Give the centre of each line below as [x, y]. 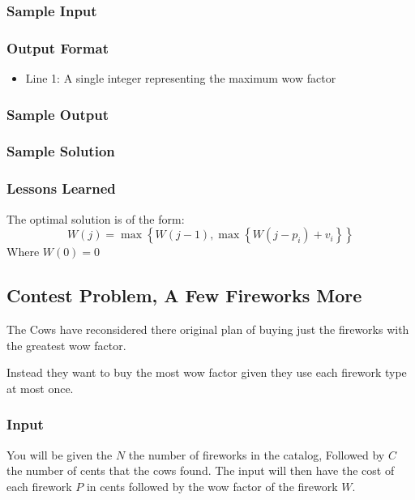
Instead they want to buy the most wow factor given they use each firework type [207, 372]
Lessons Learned [61, 188]
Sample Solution [61, 151]
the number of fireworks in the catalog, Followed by [257, 454]
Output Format [58, 47]
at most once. [40, 388]
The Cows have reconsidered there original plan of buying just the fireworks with [208, 329]
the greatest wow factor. [66, 345]
